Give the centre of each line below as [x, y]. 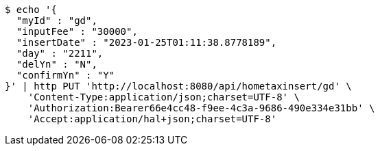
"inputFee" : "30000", [77, 31]
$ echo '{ [31, 10]
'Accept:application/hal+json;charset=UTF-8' [152, 119]
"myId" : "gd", [57, 20]
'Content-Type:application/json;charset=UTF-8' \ [164, 97]
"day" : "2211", [60, 53]
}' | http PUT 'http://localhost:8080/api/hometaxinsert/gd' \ [178, 86]
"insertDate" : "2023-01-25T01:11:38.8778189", [146, 42]
